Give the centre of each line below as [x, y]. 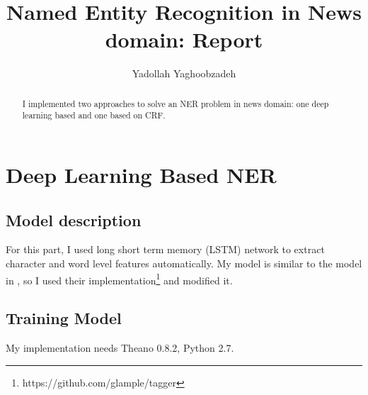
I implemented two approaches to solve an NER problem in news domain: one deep [176, 103]
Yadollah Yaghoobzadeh [184, 73]
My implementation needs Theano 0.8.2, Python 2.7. [120, 348]
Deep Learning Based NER [141, 175]
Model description [74, 219]
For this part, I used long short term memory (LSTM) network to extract [165, 249]
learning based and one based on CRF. [94, 115]
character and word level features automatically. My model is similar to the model [184, 263]
